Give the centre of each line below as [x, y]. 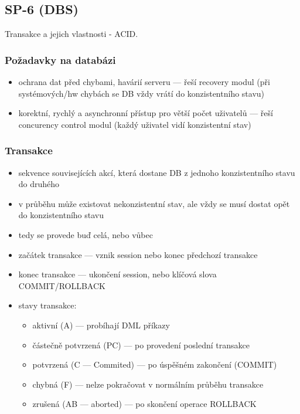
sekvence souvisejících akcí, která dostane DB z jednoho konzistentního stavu [157, 172]
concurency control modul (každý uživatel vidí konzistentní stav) [135, 124]
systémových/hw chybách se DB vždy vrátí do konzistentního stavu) [142, 93]
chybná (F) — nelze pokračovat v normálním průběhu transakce [148, 384]
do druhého [39, 184]
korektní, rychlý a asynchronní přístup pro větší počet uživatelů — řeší [146, 113]
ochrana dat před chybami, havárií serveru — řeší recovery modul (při [144, 82]
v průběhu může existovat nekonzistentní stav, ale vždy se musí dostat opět [154, 203]
